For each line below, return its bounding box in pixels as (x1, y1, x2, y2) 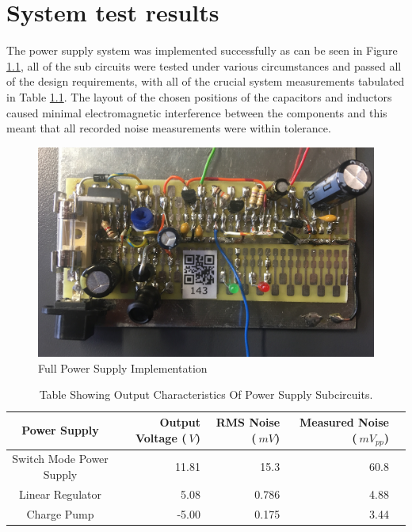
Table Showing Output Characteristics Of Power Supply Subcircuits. (39, 386, 373, 403)
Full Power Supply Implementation (38, 359, 208, 376)
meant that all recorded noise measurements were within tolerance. (6, 120, 331, 136)
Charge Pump (26, 505, 94, 522)
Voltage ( (135, 430, 187, 446)
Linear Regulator (19, 485, 101, 502)
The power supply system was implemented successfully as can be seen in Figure (6, 42, 398, 59)
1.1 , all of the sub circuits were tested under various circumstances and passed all (6, 57, 402, 74)
